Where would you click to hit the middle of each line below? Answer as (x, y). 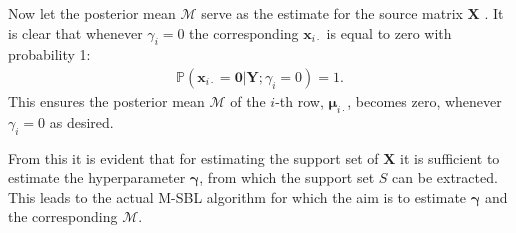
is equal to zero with (389, 32)
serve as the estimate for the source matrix (332, 13)
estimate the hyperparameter (97, 177)
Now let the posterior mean (92, 13)
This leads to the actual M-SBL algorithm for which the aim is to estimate (237, 196)
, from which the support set (287, 177)
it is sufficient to (450, 157)
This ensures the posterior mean (106, 101)
